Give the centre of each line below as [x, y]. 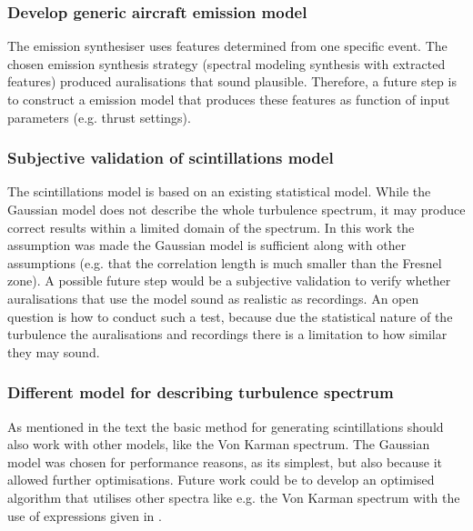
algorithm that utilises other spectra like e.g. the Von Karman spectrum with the [234, 497]
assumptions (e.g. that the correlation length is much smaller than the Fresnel [225, 262]
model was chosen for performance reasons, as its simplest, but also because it [225, 461]
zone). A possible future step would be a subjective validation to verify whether [229, 281]
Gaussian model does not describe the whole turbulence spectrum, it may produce [236, 209]
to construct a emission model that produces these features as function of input [229, 99]
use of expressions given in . [85, 515]
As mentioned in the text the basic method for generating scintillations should [226, 426]
